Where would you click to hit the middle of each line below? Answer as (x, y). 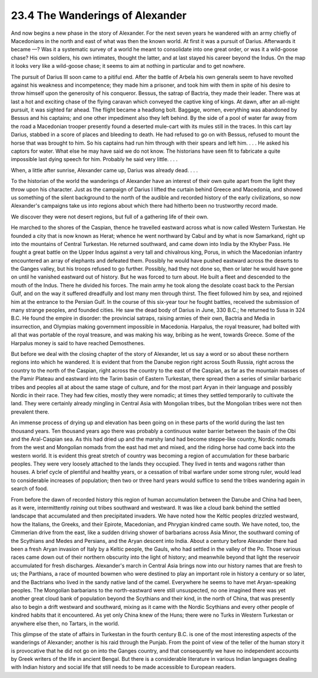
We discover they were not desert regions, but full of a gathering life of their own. (110, 217)
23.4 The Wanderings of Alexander (99, 15)
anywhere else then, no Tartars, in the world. (65, 623)
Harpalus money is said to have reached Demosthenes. (78, 343)
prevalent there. (30, 412)
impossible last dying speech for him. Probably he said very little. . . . (94, 159)
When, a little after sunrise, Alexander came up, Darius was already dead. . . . (105, 170)
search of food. (29, 489)
